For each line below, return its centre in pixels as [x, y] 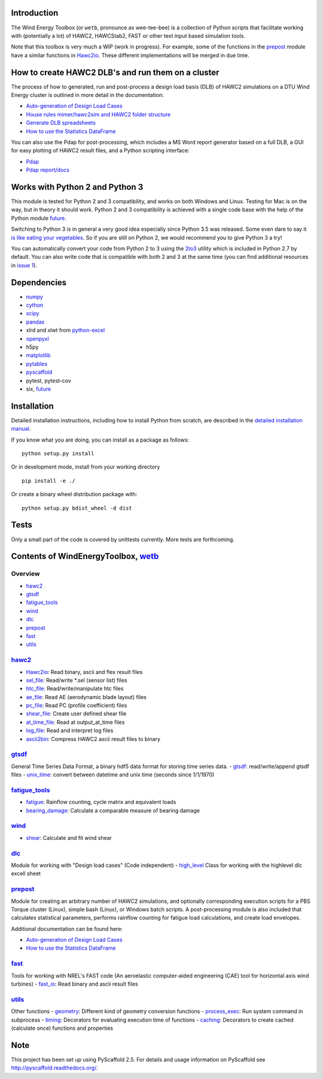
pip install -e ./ [49, 480]
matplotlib [38, 355]
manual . [21, 429]
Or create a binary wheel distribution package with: [74, 494]
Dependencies [39, 282]
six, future [38, 389]
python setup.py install [58, 454]
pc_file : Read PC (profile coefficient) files [77, 705]
